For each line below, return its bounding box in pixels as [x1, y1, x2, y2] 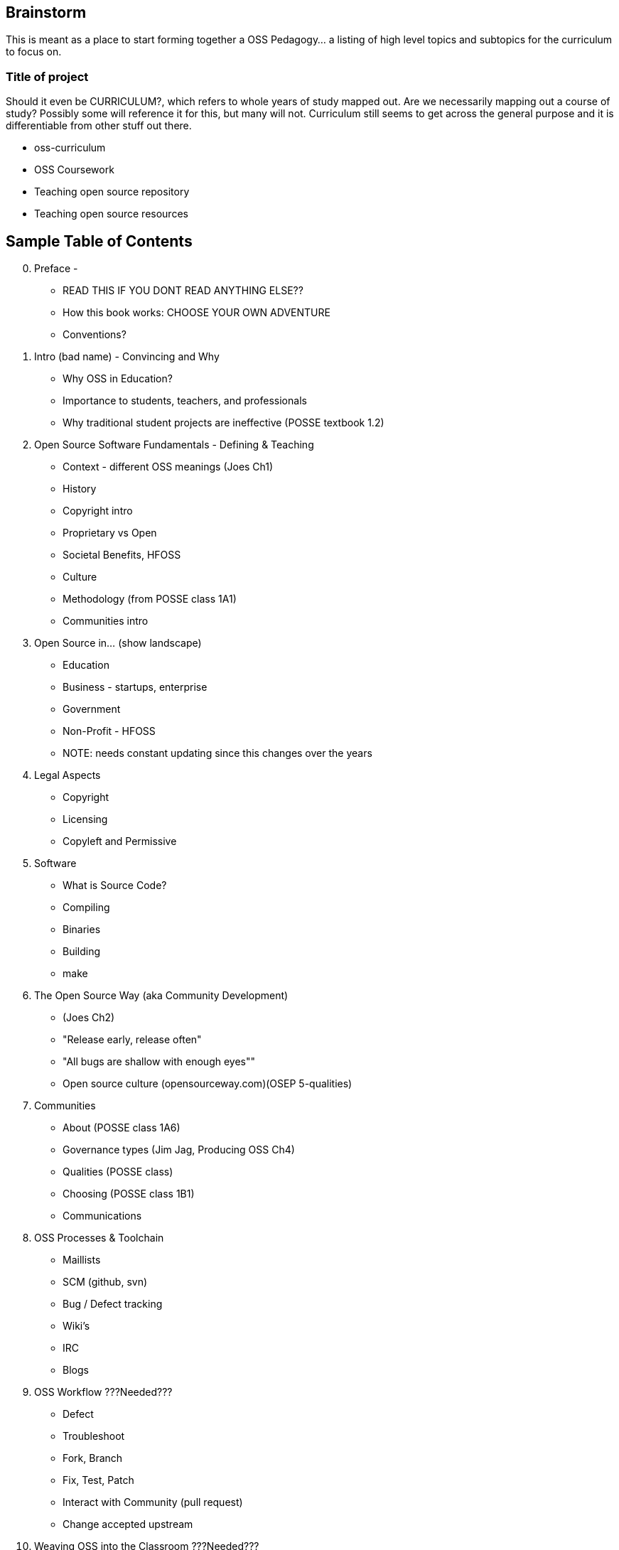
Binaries [63, 923, 101, 936]
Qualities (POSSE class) [63, 1166, 173, 1178]
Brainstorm [6, 4, 87, 21]
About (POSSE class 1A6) [63, 1121, 181, 1134]
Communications [63, 1210, 142, 1222]
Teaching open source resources [34, 208, 188, 220]
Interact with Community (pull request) [63, 1496, 243, 1509]
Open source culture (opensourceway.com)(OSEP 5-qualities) [63, 1077, 352, 1090]
